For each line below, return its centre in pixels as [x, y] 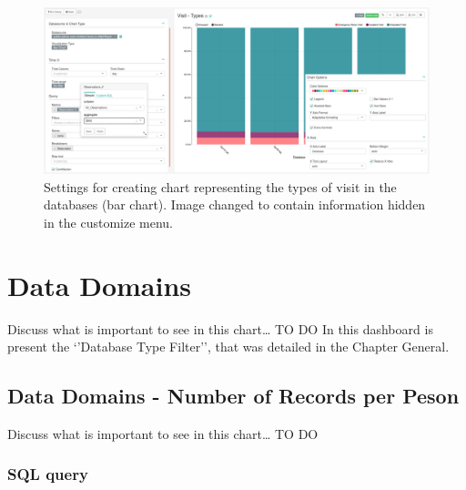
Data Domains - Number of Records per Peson [233, 396]
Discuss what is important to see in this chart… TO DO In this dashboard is [220, 328]
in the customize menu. [109, 222]
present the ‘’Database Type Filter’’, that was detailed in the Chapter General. [228, 347]
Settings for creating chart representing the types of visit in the [220, 186]
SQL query [48, 474]
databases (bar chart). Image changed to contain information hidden [235, 204]
